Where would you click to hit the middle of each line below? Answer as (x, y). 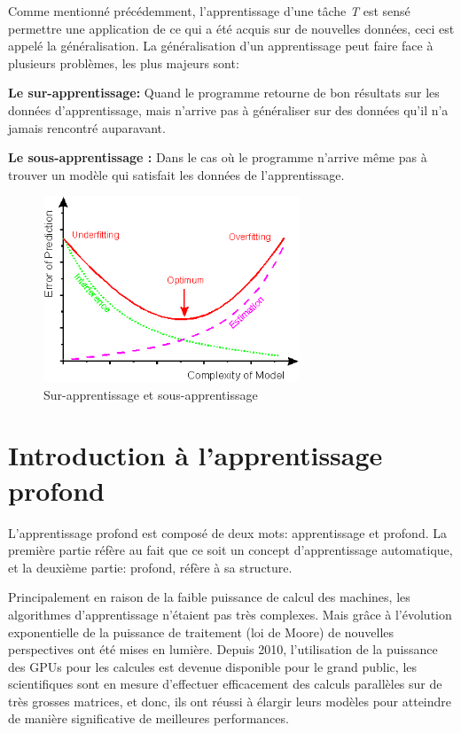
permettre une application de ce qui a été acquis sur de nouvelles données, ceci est (231, 28)
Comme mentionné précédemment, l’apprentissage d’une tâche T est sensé (209, 11)
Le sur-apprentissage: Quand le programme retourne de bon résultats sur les (224, 93)
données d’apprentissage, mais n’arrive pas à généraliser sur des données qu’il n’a (228, 109)
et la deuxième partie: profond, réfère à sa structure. (150, 567)
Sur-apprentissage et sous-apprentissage (151, 394)
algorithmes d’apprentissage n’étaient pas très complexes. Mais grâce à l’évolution (230, 614)
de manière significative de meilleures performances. (148, 718)
